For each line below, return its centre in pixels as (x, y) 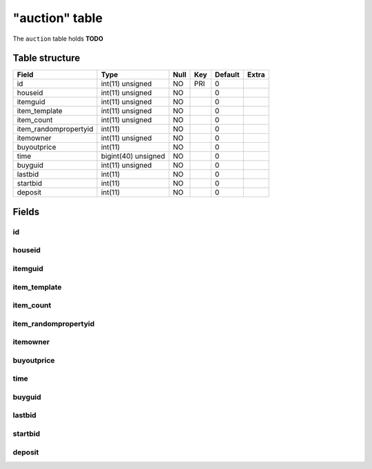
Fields (26, 211)
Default (227, 74)
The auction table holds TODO (58, 39)
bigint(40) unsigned (133, 157)
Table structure (46, 58)
